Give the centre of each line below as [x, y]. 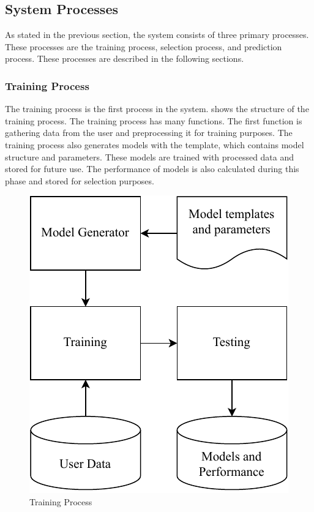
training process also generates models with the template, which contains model [155, 144]
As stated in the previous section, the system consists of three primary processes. [157, 35]
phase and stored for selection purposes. [80, 180]
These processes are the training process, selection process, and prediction [144, 46]
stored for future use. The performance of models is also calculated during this [152, 169]
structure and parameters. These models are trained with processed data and [150, 156]
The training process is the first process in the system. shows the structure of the [157, 109]
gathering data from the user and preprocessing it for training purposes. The [149, 133]
